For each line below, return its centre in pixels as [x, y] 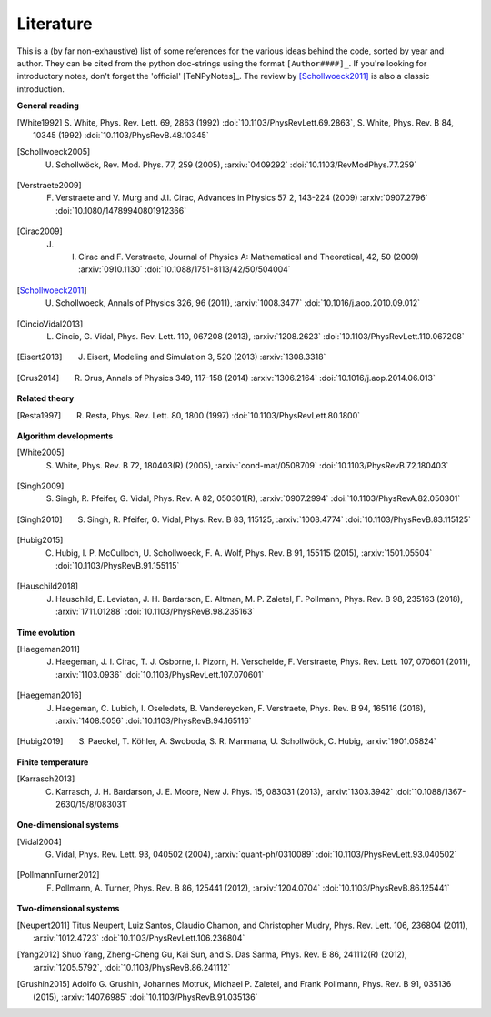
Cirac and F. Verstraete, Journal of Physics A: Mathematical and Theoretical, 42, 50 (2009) [249, 257]
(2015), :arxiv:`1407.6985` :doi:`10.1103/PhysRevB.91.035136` [145, 997]
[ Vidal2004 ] [40, 841]
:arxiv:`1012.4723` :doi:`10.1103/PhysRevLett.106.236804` [139, 938]
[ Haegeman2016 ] [49, 695]
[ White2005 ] [40, 453]
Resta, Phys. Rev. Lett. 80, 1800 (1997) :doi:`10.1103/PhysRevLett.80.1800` [223, 415]
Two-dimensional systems [68, 909]
